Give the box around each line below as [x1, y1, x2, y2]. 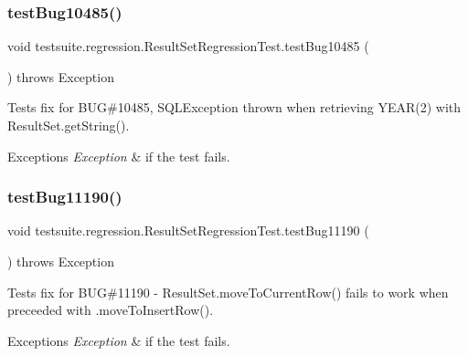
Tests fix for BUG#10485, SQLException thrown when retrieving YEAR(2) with [7, 98, 462, 117]
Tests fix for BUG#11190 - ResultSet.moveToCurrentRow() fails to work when [7, 282, 449, 301]
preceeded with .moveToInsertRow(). [7, 300, 214, 319]
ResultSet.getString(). [7, 116, 130, 134]
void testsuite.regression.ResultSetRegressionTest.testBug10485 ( [7, 37, 369, 56]
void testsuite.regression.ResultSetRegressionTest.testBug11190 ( [7, 221, 369, 240]
